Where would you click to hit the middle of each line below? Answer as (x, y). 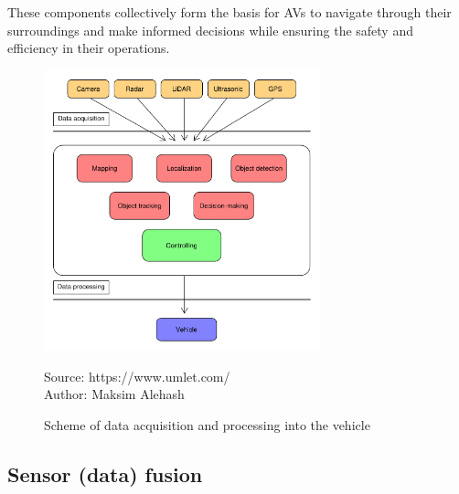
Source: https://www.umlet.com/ (137, 376)
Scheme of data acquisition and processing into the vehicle (207, 425)
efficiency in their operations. (89, 48)
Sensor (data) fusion (105, 474)
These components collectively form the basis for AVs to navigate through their (229, 12)
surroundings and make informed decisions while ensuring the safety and (210, 30)
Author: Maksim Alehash (114, 394)
